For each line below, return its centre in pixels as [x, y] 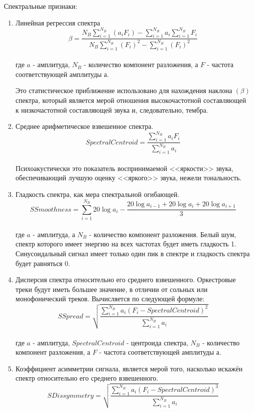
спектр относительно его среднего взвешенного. [87, 378]
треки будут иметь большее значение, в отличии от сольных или [112, 289]
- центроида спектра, [157, 342]
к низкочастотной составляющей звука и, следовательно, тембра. [112, 109]
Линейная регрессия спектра [58, 22]
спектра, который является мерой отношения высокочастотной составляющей [131, 100]
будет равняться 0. [43, 263]
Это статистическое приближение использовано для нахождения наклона [124, 90]
